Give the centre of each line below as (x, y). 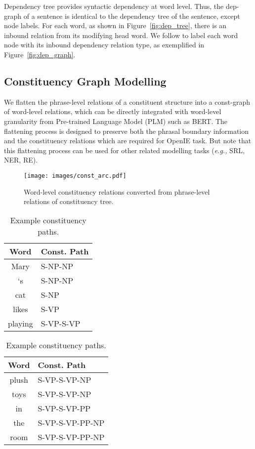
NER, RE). (21, 160)
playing (21, 323)
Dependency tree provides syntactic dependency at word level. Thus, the (114, 6)
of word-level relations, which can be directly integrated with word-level (113, 111)
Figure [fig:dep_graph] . (40, 54)
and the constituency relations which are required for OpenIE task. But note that (128, 141)
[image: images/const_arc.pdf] (75, 176)
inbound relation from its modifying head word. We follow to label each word (121, 35)
